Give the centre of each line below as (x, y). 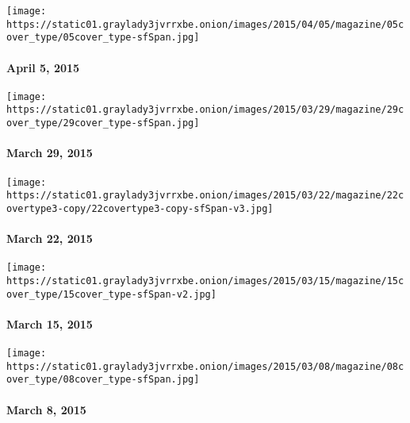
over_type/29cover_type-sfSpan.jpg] (103, 123)
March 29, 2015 (50, 153)
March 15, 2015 (50, 323)
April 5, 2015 (43, 67)
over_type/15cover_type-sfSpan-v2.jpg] (111, 294)
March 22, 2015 (50, 238)
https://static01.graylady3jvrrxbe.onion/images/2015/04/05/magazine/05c (205, 24)
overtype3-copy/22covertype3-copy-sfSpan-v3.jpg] (140, 208)
